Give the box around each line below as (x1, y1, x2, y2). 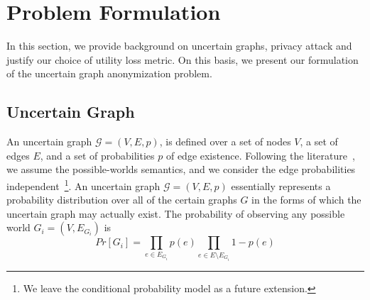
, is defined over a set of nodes (159, 134, 291, 149)
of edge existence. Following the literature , (165, 148, 355, 162)
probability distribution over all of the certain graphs (6, 192, 237, 207)
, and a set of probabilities (40, 148, 155, 162)
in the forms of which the (251, 192, 361, 207)
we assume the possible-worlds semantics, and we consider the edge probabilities (6, 162, 356, 177)
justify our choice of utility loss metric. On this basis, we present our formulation (6, 52, 359, 67)
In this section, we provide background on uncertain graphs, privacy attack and (6, 38, 352, 53)
